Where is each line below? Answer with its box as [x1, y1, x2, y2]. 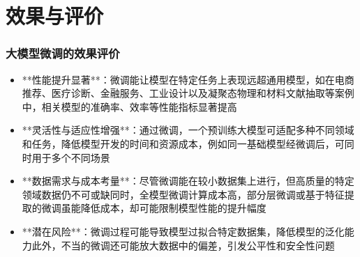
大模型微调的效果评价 [6, 45, 120, 62]
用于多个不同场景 [31, 150, 110, 164]
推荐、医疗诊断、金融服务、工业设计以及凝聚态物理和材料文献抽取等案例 [22, 86, 354, 100]
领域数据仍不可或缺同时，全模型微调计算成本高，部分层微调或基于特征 [22, 187, 345, 201]
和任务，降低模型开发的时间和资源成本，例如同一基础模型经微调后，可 [22, 136, 345, 150]
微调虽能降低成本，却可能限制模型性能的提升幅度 [41, 201, 267, 215]
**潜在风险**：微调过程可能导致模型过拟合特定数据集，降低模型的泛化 [22, 224, 345, 238]
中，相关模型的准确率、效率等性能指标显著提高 [22, 99, 237, 114]
